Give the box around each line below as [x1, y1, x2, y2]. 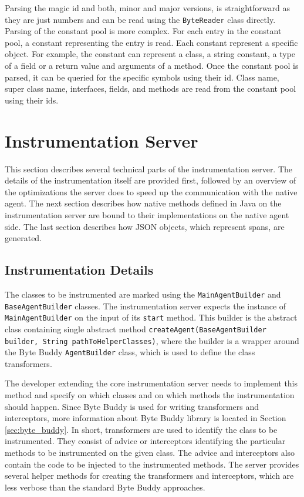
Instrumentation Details [5, 261, 154, 279]
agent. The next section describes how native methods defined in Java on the [5, 197, 282, 209]
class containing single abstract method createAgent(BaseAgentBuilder [5, 322, 266, 335]
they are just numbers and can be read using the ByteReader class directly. [5, 13, 276, 25]
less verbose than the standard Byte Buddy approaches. [5, 481, 205, 493]
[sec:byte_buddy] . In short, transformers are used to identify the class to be [5, 423, 278, 435]
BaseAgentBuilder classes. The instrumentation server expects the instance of [5, 299, 286, 312]
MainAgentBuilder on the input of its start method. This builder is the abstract [5, 311, 298, 323]
